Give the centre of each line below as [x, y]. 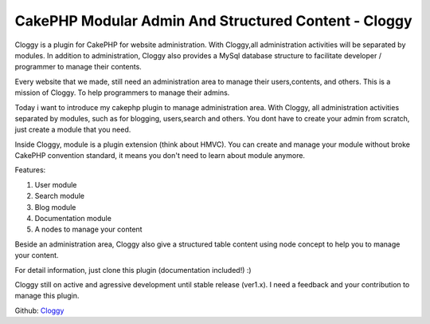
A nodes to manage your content [88, 229]
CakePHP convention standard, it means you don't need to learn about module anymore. [160, 156]
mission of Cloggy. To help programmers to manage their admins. [122, 93]
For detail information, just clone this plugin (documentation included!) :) [133, 270]
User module [56, 184]
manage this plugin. [47, 296]
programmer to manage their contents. [78, 67]
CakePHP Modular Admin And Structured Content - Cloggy [214, 21]
